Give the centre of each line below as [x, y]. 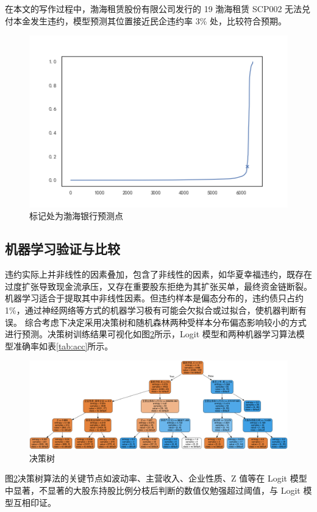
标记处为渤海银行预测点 [76, 216]
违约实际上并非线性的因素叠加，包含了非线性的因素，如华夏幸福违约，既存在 [158, 274]
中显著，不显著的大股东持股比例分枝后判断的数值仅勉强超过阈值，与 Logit [153, 490]
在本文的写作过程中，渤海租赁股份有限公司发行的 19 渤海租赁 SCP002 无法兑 [158, 9]
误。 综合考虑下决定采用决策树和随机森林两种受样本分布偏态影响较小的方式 [156, 322]
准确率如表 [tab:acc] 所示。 [63, 345]
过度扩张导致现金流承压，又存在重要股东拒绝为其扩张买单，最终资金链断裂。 [158, 286]
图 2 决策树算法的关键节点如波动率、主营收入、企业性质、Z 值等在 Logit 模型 [156, 478]
